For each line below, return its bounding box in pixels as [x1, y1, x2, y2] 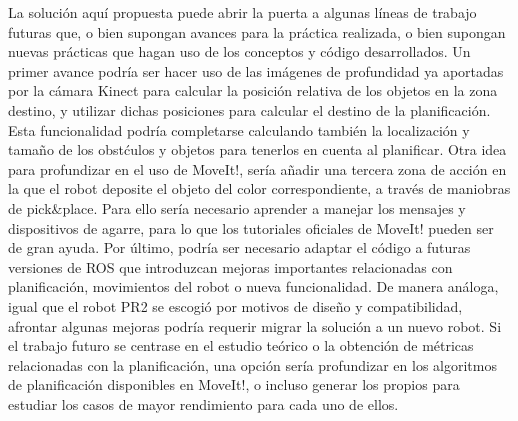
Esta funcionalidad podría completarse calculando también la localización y [8, 119, 470, 140]
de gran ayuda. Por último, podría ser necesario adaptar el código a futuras [8, 237, 471, 258]
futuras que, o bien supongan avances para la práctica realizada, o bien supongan [8, 21, 506, 42]
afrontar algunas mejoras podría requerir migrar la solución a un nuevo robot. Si [8, 315, 502, 336]
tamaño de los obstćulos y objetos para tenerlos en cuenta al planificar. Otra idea [8, 139, 507, 160]
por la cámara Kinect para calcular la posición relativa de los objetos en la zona [8, 80, 498, 101]
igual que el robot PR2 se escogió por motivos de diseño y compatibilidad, [8, 295, 463, 316]
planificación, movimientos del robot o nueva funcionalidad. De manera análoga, [8, 276, 499, 297]
